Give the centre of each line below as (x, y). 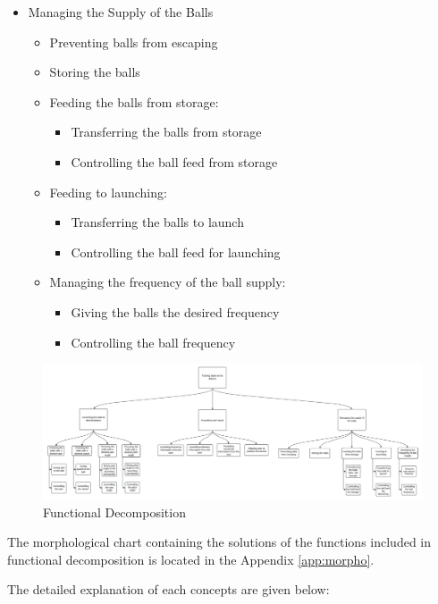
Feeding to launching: (108, 192)
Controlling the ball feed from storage (174, 161)
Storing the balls (95, 72)
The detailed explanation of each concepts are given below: (168, 589)
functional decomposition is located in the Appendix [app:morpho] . (191, 559)
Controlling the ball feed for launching (176, 252)
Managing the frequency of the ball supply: (168, 282)
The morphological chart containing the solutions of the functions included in (219, 542)
